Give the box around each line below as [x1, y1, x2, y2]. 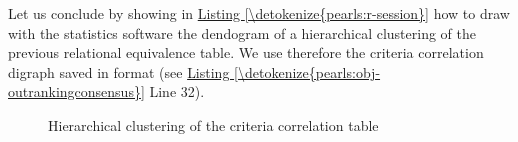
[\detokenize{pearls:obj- [234, 61, 381, 82]
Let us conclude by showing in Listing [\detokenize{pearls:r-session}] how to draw [8, 3, 510, 23]
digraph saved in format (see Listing [8, 61, 230, 82]
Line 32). [149, 81, 205, 102]
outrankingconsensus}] [8, 81, 145, 102]
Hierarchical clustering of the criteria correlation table [48, 114, 379, 135]
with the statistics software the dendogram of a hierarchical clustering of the [8, 22, 477, 43]
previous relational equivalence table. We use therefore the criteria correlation [8, 42, 484, 63]
